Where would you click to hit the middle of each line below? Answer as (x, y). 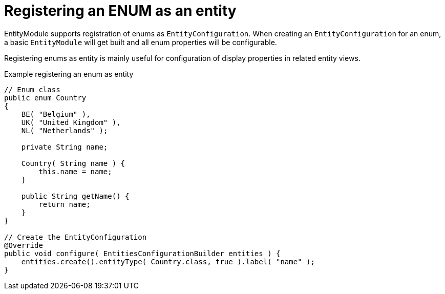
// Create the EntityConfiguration (76, 237)
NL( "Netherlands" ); (65, 130)
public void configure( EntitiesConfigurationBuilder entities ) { (142, 253)
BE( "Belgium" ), (56, 114)
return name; (65, 204)
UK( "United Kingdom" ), (71, 122)
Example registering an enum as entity (69, 74)
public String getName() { (75, 196)
